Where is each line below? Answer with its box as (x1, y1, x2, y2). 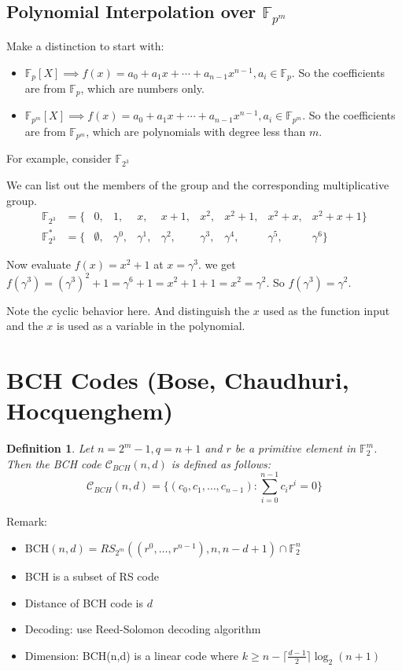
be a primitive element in (234, 440, 356, 456)
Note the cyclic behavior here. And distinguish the (6, 302, 250, 318)
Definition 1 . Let (6, 440, 94, 456)
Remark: (6, 513, 47, 530)
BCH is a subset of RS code (24, 567, 159, 584)
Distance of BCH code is (24, 594, 144, 610)
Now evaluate (6, 256, 72, 273)
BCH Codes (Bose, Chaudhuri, (6, 363, 349, 395)
